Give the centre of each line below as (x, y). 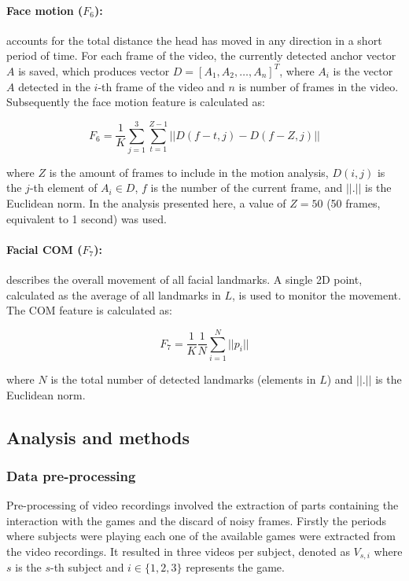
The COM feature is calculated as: (89, 310)
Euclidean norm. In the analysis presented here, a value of (146, 203)
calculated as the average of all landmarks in (114, 294)
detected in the (54, 86)
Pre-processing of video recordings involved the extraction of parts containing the (203, 505)
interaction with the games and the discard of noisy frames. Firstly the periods (197, 520)
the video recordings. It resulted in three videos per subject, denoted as (178, 551)
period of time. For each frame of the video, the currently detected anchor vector (201, 55)
